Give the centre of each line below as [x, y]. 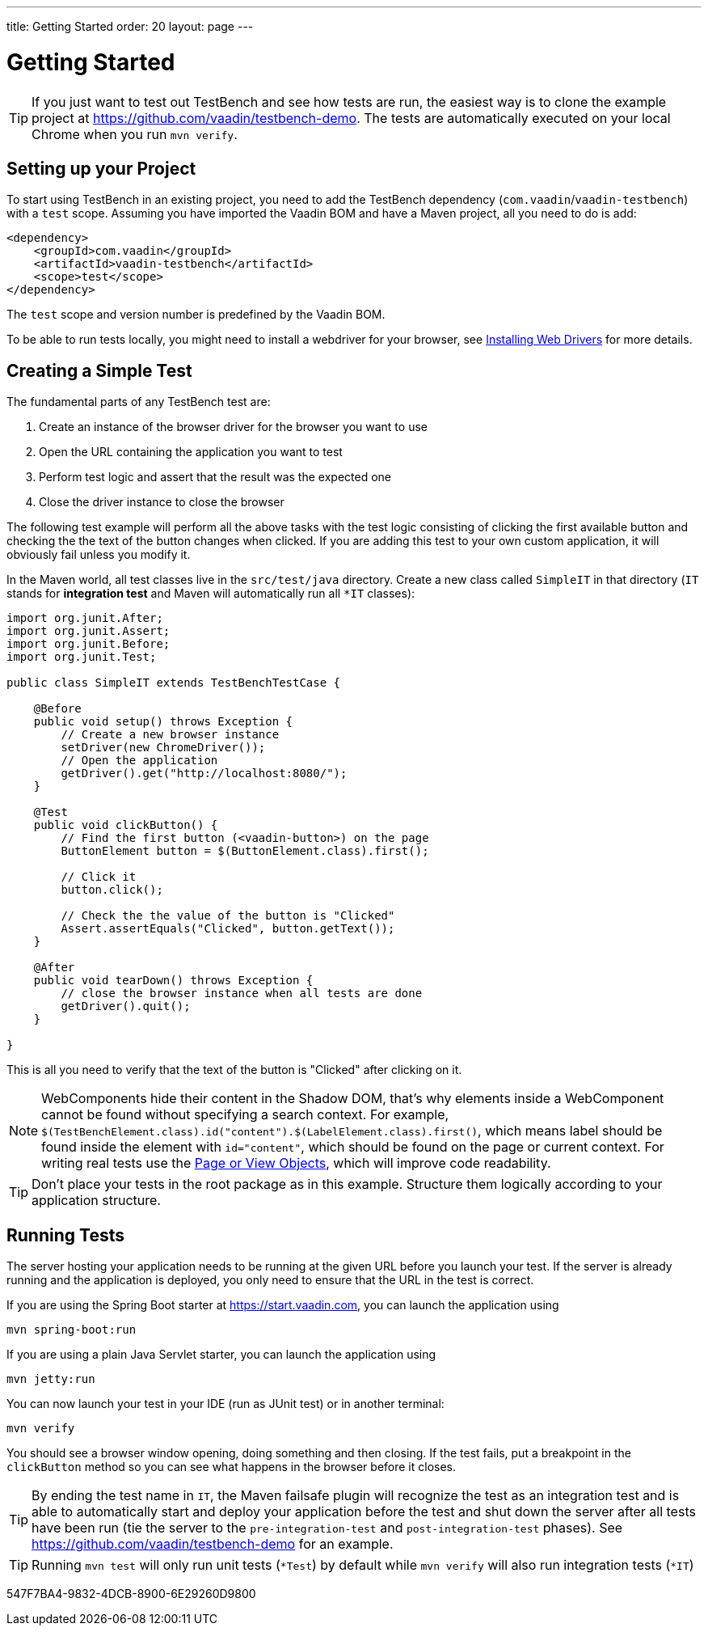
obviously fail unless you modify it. [99, 555]
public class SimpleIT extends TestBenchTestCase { [174, 683]
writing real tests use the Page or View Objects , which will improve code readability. [296, 1163]
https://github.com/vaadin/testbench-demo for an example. [213, 1544]
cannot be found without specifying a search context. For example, [245, 1115]
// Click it [99, 877]
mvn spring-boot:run [72, 1330]
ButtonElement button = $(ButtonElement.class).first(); [245, 851]
